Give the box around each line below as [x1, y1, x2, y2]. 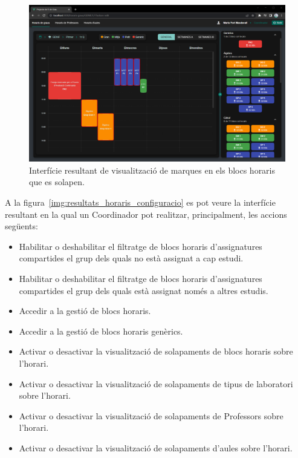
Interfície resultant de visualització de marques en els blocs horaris [29, 163, 276, 176]
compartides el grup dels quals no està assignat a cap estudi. [19, 252, 244, 264]
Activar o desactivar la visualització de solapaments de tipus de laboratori [19, 377, 293, 390]
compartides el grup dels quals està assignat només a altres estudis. [19, 284, 268, 296]
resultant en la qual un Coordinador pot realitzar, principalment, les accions [5, 208, 287, 220]
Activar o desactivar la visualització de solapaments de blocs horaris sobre [19, 345, 293, 358]
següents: [5, 220, 38, 232]
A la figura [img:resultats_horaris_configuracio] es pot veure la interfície [5, 195, 276, 208]
